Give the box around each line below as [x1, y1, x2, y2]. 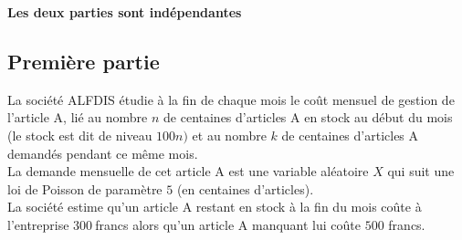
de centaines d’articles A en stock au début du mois [163, 108, 453, 127]
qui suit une [387, 162, 455, 181]
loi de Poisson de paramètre [7, 179, 163, 198]
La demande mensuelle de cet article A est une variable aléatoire [7, 162, 369, 181]
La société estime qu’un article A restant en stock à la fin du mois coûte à [7, 197, 422, 216]
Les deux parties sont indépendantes [7, 3, 242, 21]
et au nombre [192, 125, 267, 144]
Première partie [7, 47, 160, 75]
